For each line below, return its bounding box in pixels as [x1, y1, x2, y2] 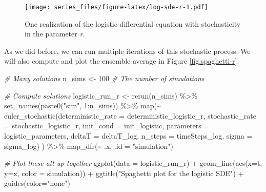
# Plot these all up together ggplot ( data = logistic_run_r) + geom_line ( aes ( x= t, [4, 158, 262, 168]
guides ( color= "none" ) [4, 178, 70, 188]
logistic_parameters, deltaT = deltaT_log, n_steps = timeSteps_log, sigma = [4, 130, 253, 141]
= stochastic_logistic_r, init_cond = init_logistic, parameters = [4, 120, 210, 131]
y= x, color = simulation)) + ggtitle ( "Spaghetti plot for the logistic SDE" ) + [4, 167, 244, 178]
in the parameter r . [25, 28, 85, 39]
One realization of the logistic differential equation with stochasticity [25, 18, 241, 29]
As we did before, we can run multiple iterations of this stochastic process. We [4, 45, 251, 56]
